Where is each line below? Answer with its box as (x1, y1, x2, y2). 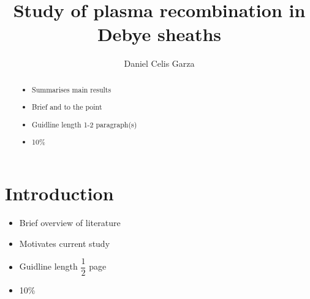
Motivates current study (19, 237, 110, 249)
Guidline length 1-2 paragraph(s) (32, 119, 137, 129)
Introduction (5, 181, 114, 205)
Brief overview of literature (19, 216, 121, 229)
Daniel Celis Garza (124, 57, 195, 70)
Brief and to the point (32, 102, 102, 112)
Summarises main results (32, 84, 112, 94)
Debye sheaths (97, 21, 222, 47)
